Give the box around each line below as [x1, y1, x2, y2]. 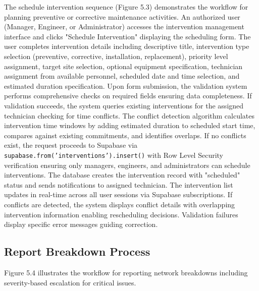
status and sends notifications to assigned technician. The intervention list [4, 179, 233, 190]
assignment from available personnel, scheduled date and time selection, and [4, 71, 240, 81]
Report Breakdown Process [4, 244, 150, 259]
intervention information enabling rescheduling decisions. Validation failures [4, 209, 238, 219]
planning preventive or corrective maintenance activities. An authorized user [4, 11, 240, 22]
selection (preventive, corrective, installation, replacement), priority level [4, 50, 228, 61]
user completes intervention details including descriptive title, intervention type [4, 41, 249, 51]
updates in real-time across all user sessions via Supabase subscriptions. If [4, 189, 233, 200]
